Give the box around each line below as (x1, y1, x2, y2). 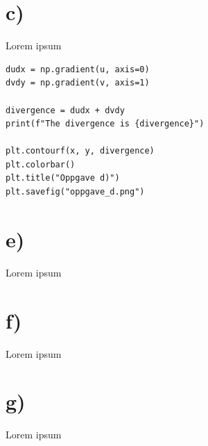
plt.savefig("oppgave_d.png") (6, 187, 145, 197)
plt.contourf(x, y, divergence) (6, 146, 155, 156)
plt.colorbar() (6, 159, 76, 170)
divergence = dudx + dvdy (6, 105, 125, 115)
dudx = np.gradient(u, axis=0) (6, 64, 150, 74)
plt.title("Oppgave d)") (6, 173, 120, 183)
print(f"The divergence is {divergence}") (6, 119, 205, 129)
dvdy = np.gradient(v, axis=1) (6, 78, 150, 88)
